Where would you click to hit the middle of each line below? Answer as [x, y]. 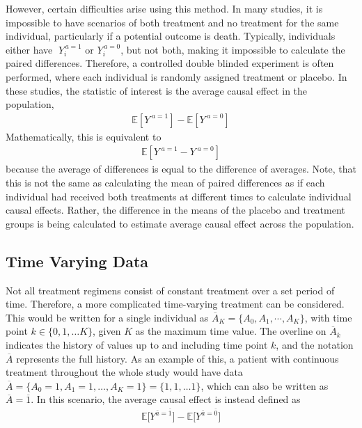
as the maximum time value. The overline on [231, 331]
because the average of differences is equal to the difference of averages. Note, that [181, 169]
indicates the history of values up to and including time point [137, 344]
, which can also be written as [265, 385]
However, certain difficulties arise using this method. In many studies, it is [164, 8]
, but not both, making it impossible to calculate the [233, 49]
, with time [328, 317]
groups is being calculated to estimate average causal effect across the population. [180, 223]
